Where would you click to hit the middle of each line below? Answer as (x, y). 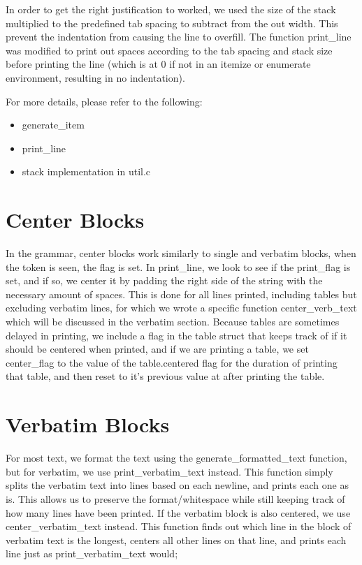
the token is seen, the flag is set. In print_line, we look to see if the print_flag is (178, 266)
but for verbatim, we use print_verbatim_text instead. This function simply (169, 471)
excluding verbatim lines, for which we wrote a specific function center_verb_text (181, 308)
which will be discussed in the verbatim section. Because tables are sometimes (173, 322)
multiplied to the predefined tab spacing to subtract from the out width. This (172, 23)
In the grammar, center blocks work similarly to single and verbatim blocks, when (181, 253)
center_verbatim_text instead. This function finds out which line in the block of (179, 526)
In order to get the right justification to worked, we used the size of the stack (171, 9)
